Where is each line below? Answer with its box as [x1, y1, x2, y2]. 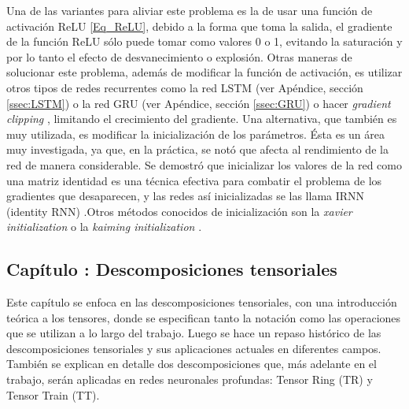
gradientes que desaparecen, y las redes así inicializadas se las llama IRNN [6, 188, 365, 204]
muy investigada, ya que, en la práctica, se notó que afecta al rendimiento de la [6, 141, 389, 158]
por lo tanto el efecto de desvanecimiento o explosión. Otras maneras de [6, 48, 352, 65]
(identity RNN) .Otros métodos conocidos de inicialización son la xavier [6, 203, 352, 219]
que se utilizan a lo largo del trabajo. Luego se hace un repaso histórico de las [6, 325, 381, 341]
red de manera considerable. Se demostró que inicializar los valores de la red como [6, 156, 402, 173]
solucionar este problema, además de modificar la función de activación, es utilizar [6, 64, 403, 80]
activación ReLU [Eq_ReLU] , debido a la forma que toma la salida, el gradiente [6, 17, 392, 34]
